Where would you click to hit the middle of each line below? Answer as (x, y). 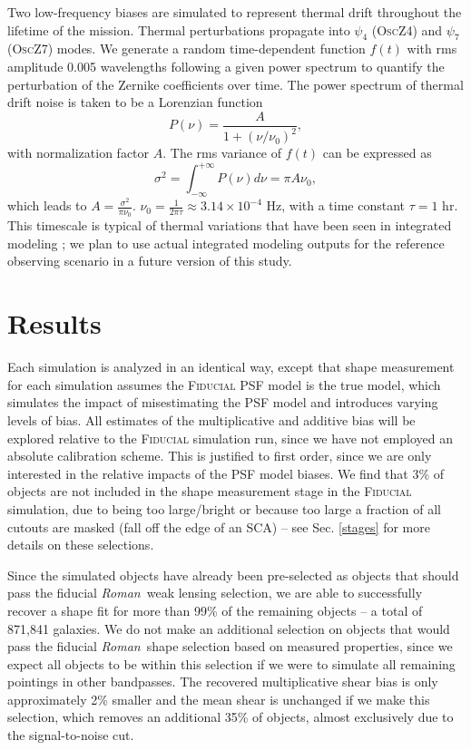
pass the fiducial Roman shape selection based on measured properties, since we (230, 646)
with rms (432, 49)
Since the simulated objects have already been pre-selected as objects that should (233, 575)
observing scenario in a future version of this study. (150, 261)
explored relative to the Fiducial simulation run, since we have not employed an (231, 438)
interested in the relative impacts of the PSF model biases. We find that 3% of (226, 473)
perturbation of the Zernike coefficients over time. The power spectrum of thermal (235, 84)
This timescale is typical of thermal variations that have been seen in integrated (230, 225)
